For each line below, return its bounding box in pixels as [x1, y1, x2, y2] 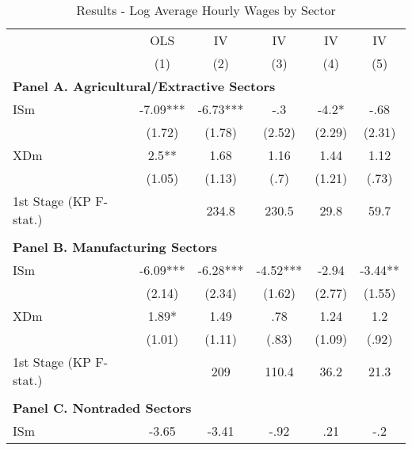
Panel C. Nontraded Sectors [13, 399, 192, 417]
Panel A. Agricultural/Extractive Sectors [13, 77, 276, 95]
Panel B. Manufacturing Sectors [13, 238, 217, 256]
